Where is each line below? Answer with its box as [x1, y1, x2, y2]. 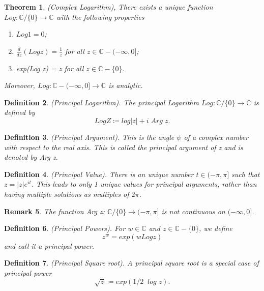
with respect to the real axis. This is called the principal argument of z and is [4, 141, 243, 152]
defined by [4, 107, 35, 118]
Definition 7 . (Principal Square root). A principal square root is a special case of [4, 257, 259, 268]
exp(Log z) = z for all [16, 63, 84, 73]
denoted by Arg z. [4, 152, 58, 162]
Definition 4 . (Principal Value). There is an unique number [4, 168, 194, 179]
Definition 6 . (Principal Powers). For [4, 223, 126, 234]
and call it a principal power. [4, 240, 95, 251]
